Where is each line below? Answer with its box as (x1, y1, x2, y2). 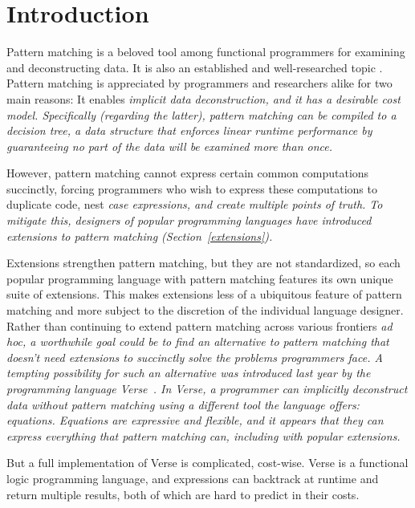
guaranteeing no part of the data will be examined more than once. (6, 137, 332, 154)
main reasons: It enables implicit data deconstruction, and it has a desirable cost (6, 90, 401, 107)
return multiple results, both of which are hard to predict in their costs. (6, 486, 360, 502)
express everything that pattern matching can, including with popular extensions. (6, 427, 401, 444)
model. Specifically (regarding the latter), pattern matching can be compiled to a (6, 106, 397, 123)
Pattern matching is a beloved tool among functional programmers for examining (6, 43, 405, 60)
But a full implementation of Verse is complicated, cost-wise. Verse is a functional (6, 454, 409, 471)
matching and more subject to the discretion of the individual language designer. (6, 302, 404, 319)
